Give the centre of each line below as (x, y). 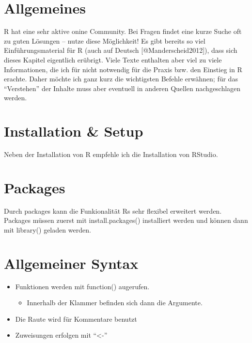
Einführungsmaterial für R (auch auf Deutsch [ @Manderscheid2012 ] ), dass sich (121, 50)
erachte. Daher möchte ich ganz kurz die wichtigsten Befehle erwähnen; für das (121, 79)
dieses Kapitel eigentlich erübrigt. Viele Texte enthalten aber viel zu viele (113, 59)
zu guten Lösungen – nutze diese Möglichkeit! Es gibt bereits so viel (105, 40)
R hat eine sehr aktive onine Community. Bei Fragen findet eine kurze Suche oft (123, 31)
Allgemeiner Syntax (71, 263)
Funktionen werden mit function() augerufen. (82, 286)
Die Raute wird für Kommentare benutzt (76, 319)
